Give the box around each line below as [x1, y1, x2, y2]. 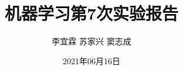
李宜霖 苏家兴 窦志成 [52, 35, 131, 47]
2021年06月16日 [63, 54, 120, 66]
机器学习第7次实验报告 [4, 1, 179, 25]
